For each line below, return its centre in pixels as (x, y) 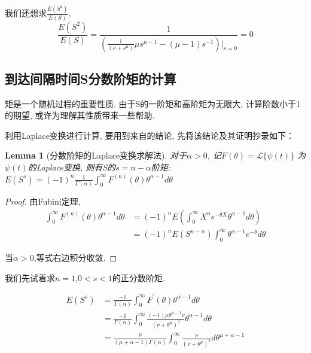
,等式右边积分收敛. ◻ (75, 257)
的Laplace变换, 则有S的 (72, 167)
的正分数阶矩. (138, 277)
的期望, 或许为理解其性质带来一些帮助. (80, 115)
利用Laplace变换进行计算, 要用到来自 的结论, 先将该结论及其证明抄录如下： (150, 135)
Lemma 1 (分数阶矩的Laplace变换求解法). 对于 (96, 155)
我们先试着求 (30, 277)
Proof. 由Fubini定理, (43, 201)
